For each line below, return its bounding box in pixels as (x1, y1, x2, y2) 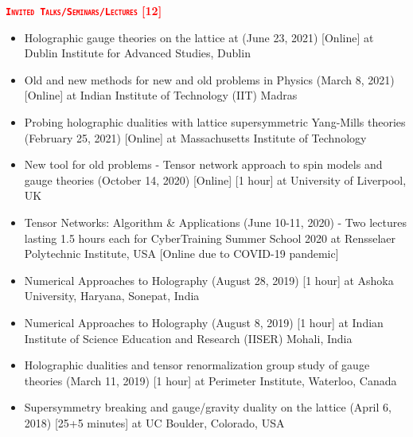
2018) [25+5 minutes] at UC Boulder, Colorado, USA (24, 414, 285, 431)
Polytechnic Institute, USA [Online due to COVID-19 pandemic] (24, 245, 339, 262)
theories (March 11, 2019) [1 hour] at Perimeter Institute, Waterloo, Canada (24, 372, 397, 388)
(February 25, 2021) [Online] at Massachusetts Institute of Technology (24, 129, 367, 146)
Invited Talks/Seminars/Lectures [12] (6, 2, 162, 18)
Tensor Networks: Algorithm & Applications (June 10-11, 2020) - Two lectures (24, 214, 407, 230)
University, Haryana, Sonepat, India (24, 287, 200, 304)
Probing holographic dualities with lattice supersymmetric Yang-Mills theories (24, 114, 406, 131)
